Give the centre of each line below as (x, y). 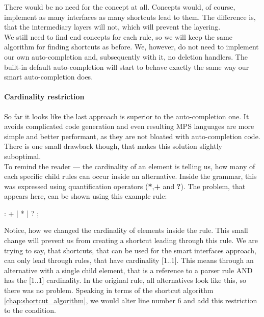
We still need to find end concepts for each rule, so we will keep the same (118, 36)
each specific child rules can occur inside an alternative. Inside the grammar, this (130, 176)
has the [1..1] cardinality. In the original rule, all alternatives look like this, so (125, 280)
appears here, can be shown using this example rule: (86, 196)
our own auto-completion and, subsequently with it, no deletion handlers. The (126, 56)
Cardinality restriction (44, 97)
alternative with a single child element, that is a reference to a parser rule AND (128, 270)
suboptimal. (23, 156)
